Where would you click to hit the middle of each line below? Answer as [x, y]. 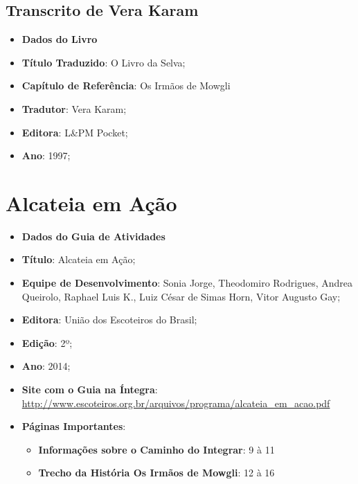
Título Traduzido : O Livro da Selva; [104, 62]
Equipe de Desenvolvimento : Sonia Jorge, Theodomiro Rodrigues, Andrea [187, 283]
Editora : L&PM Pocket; [75, 132]
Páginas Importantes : [74, 426]
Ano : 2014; [46, 366]
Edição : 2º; [47, 342]
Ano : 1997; [46, 155]
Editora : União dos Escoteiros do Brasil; [109, 320]
